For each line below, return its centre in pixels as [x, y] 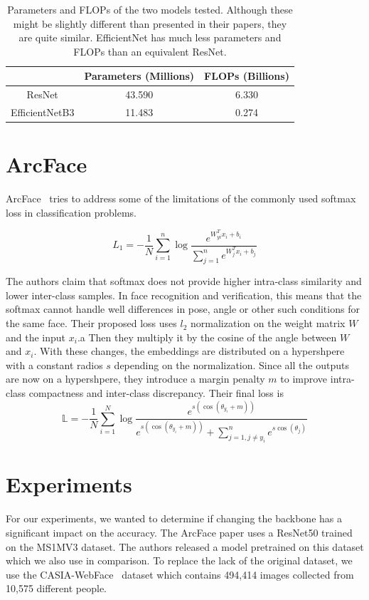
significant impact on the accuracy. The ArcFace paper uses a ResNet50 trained [179, 533]
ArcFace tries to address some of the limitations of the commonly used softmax [181, 198]
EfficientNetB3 [43, 112]
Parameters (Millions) [139, 76]
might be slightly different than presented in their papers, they [150, 23]
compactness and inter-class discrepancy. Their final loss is [156, 393]
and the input [36, 337]
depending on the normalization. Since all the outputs [231, 364]
